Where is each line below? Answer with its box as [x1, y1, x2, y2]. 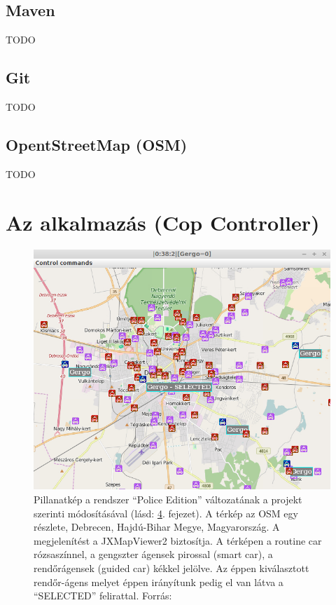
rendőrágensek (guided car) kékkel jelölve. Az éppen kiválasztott [34, 561, 309, 576]
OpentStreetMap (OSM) [6, 133, 188, 155]
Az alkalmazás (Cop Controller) [6, 208, 320, 236]
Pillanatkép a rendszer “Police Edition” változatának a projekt [34, 492, 302, 507]
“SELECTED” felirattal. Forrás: [34, 588, 172, 603]
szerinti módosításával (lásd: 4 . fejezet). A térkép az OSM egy [34, 505, 298, 520]
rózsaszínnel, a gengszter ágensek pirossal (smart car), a [34, 547, 273, 562]
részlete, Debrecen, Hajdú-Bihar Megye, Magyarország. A [34, 519, 280, 534]
